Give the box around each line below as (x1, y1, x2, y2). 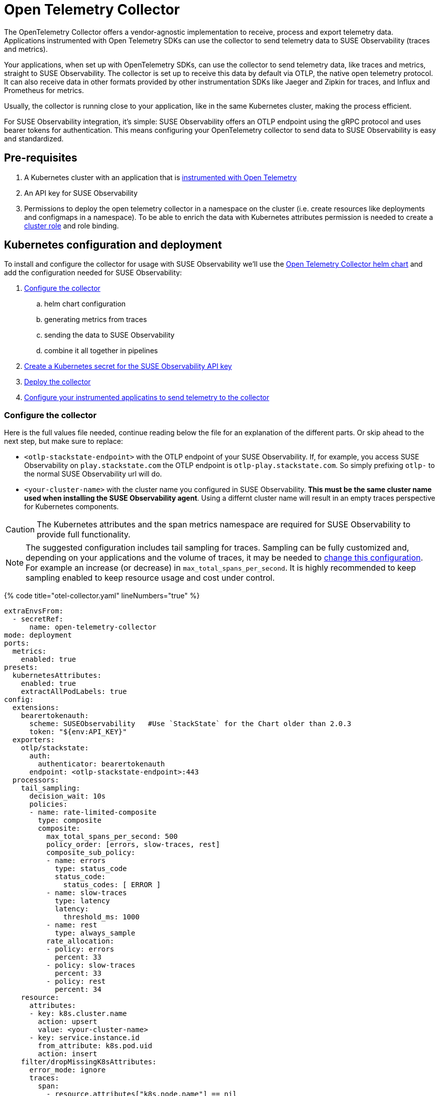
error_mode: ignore (29, 1066, 106, 1074)
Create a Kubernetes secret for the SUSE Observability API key (24, 362, 232, 371)
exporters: (12, 736, 55, 744)
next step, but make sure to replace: (4, 437, 123, 446)
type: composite (38, 816, 101, 825)
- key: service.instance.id (29, 1034, 140, 1042)
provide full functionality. (37, 529, 131, 540)
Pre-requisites (4, 151, 77, 165)
